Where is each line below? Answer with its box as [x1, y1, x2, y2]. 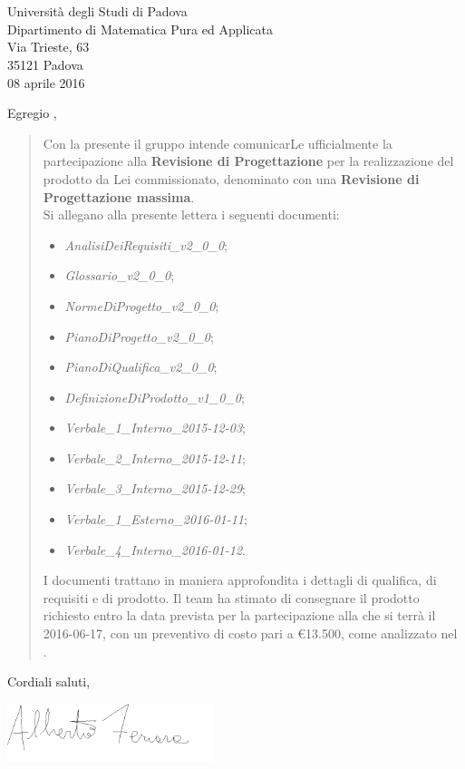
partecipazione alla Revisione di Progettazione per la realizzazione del [43, 151, 454, 170]
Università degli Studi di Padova [7, 2, 188, 21]
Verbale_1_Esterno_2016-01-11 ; [64, 510, 247, 529]
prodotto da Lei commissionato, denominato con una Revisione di [43, 169, 420, 188]
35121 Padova [7, 54, 83, 73]
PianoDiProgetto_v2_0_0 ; [64, 326, 214, 346]
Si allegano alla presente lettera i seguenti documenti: [43, 205, 340, 224]
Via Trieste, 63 [7, 37, 90, 56]
